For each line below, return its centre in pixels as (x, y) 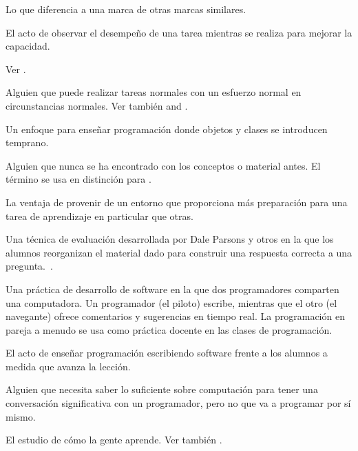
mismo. (21, 416)
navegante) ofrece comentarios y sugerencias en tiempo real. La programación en (175, 316)
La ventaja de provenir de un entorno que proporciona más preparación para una (177, 202)
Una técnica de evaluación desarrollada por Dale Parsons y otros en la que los (170, 239)
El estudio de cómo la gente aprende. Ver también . (114, 440)
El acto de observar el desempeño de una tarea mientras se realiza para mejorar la (179, 32)
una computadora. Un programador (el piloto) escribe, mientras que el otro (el (171, 302)
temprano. (27, 142)
